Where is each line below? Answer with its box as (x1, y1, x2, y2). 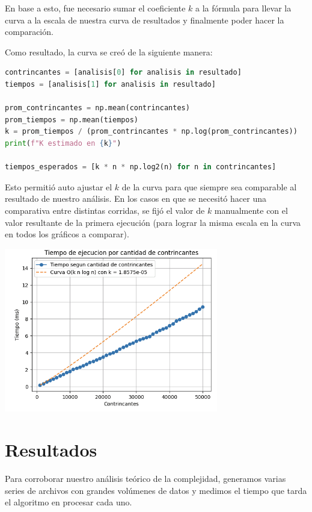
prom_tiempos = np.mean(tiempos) (5, 115, 138, 124)
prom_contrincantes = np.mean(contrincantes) (5, 104, 190, 113)
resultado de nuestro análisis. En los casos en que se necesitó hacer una (5, 192, 266, 205)
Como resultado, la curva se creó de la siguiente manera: (5, 45, 213, 58)
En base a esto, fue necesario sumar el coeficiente (5, 2, 186, 14)
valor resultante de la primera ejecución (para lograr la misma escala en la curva (5, 216, 301, 228)
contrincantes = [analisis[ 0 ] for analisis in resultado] (5, 68, 242, 77)
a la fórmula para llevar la (195, 2, 292, 14)
